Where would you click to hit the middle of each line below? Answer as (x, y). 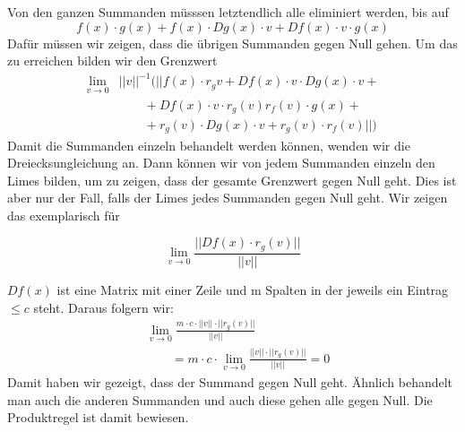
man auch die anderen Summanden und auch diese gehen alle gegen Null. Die (220, 399)
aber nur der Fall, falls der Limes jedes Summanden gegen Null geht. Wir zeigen (228, 198)
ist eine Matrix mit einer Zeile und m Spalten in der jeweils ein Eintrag (253, 289)
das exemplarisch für (64, 215)
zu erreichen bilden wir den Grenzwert (112, 60)
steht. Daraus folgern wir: (103, 307)
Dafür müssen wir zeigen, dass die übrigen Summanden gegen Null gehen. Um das (232, 43)
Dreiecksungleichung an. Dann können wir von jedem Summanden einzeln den (221, 163)
